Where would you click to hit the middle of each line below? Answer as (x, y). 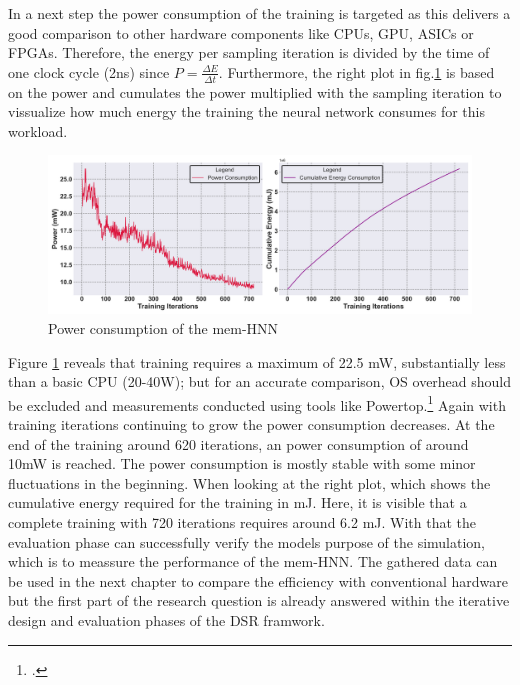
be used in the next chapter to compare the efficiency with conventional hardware (258, 580)
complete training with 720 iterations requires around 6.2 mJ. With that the (242, 521)
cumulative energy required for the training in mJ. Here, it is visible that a (237, 502)
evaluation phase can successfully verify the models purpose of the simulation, (247, 541)
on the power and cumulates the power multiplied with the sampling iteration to (255, 91)
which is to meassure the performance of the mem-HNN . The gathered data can (253, 561)
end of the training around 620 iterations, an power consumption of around (238, 443)
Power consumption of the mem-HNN (163, 327)
